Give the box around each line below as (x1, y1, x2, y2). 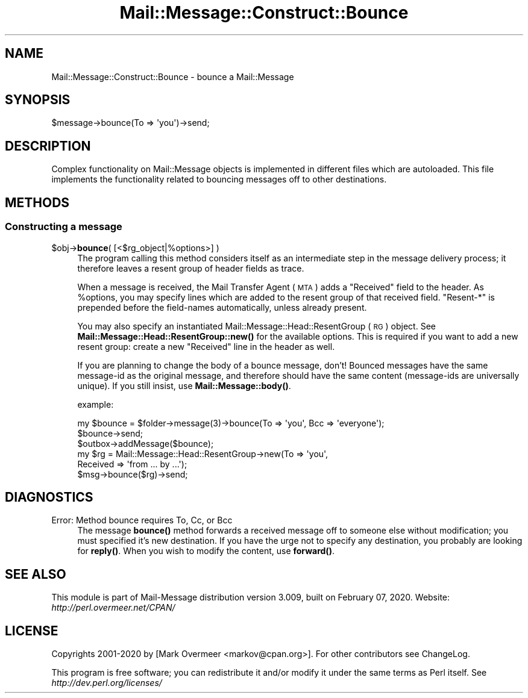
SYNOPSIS (5, 92, 71, 108)
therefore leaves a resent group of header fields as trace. (77, 263, 304, 273)
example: (77, 399, 114, 410)
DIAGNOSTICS (5, 489, 93, 505)
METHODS (5, 195, 70, 210)
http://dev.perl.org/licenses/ (51, 678, 162, 688)
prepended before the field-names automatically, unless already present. (77, 302, 367, 313)
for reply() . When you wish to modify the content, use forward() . (77, 546, 335, 556)
